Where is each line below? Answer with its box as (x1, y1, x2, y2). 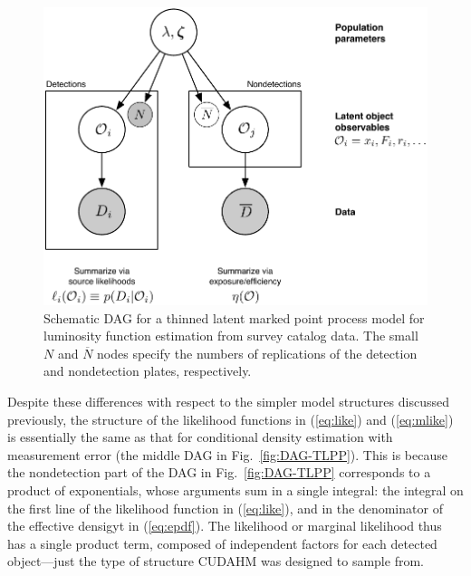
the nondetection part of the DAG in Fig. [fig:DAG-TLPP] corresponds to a (7, 463, 431, 482)
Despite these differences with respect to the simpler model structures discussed (7, 391, 449, 410)
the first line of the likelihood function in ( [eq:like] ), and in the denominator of (7, 498, 443, 517)
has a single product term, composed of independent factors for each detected (7, 533, 437, 552)
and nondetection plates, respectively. (43, 361, 252, 380)
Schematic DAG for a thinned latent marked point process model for (43, 308, 425, 327)
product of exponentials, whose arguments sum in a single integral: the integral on (7, 480, 464, 499)
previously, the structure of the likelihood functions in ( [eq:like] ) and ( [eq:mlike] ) (7, 409, 454, 428)
